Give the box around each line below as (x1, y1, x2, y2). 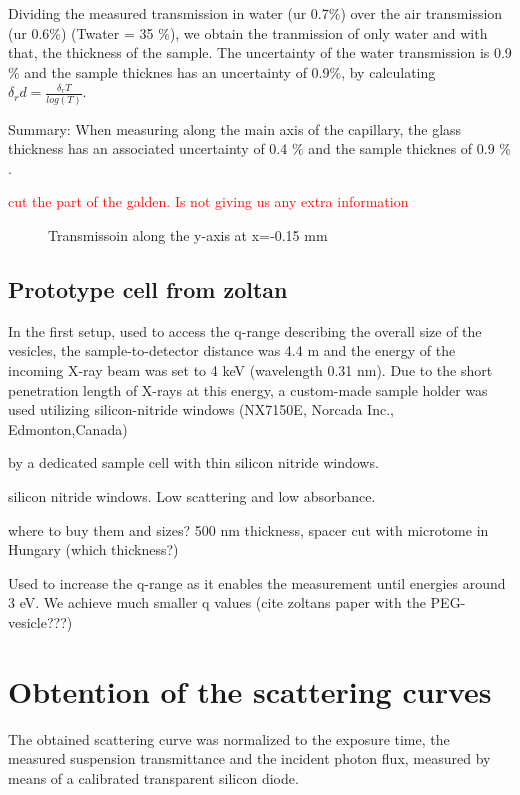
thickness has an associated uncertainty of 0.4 (8, 138, 288, 159)
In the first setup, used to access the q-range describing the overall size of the (8, 320, 482, 341)
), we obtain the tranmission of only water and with (169, 22, 488, 43)
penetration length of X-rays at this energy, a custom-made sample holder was (8, 379, 488, 400)
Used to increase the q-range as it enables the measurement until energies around (8, 572, 506, 593)
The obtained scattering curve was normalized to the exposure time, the (8, 728, 450, 749)
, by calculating (341, 61, 436, 82)
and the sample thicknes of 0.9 (308, 138, 495, 159)
